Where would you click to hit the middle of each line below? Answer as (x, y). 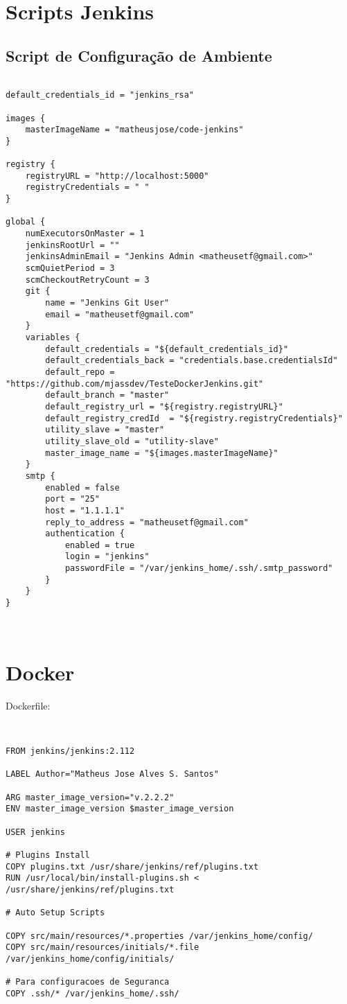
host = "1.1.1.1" (85, 510)
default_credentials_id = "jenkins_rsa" (100, 95)
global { (26, 222)
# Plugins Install (48, 855)
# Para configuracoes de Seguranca (88, 982)
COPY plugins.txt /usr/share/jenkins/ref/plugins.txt (132, 866)
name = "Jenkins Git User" (107, 303)
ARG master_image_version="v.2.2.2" (90, 797)
